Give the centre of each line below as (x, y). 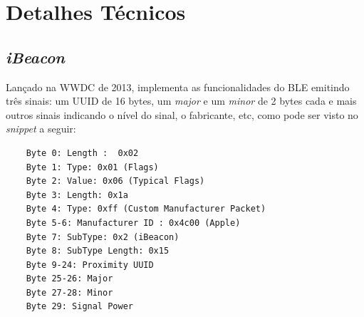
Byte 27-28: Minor (69, 292)
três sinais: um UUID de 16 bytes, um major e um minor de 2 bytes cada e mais (181, 101)
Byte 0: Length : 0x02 (82, 153)
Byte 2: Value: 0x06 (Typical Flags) (115, 181)
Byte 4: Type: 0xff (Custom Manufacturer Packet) (146, 209)
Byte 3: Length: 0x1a (77, 195)
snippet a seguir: (41, 129)
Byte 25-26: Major (69, 279)
